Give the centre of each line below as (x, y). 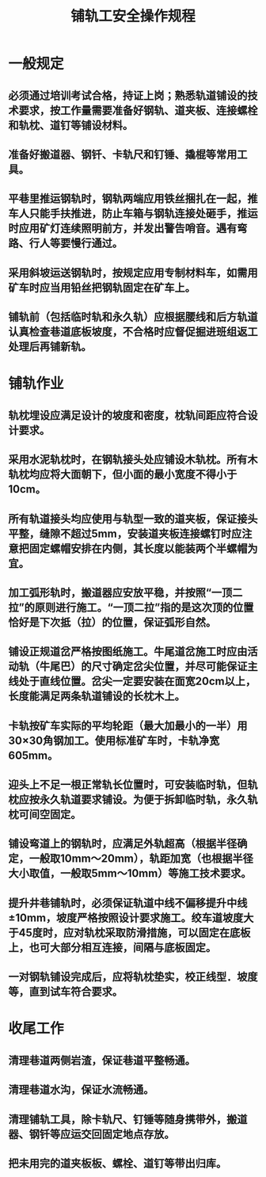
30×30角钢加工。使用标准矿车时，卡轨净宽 (114, 740)
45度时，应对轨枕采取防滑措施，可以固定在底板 (135, 933)
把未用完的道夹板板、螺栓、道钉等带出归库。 (118, 1163)
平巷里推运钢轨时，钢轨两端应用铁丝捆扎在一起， (128, 199)
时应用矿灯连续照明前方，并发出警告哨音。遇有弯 (128, 229)
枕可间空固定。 (45, 815)
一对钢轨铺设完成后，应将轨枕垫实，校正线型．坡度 (133, 977)
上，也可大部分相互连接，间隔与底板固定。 (112, 947)
